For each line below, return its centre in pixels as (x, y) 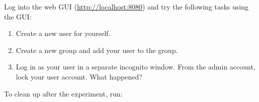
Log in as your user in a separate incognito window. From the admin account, (136, 67)
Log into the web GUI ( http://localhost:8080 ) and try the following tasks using (126, 6)
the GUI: (18, 16)
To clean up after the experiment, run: (63, 93)
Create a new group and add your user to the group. (97, 50)
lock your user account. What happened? (79, 76)
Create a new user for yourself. (63, 33)
